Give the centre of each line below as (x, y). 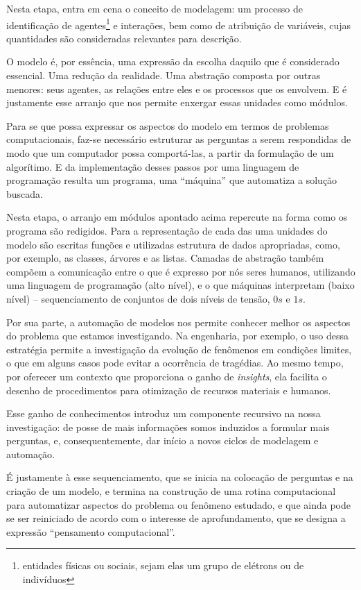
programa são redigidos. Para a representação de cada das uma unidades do (167, 230)
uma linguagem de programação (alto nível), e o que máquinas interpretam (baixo (180, 285)
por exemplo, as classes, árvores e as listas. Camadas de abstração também (165, 258)
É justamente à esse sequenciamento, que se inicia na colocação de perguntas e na (180, 477)
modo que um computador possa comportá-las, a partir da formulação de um (170, 153)
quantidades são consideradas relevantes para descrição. (124, 38)
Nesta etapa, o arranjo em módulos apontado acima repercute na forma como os (177, 217)
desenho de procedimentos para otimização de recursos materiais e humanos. (169, 390)
